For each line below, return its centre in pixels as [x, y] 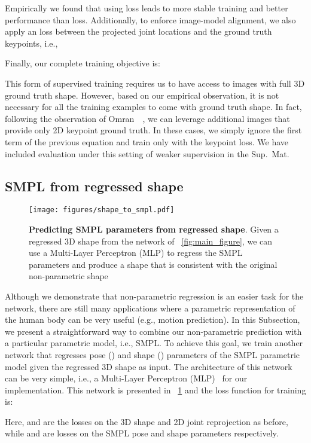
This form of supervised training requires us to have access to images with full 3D [155, 83]
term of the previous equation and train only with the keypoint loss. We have [147, 141]
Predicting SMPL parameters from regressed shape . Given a [154, 229]
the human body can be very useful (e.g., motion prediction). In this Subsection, [153, 320]
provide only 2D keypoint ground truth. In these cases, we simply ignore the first [153, 130]
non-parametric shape [68, 276]
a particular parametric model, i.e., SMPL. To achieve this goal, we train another [154, 343]
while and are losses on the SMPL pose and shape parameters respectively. [142, 433]
